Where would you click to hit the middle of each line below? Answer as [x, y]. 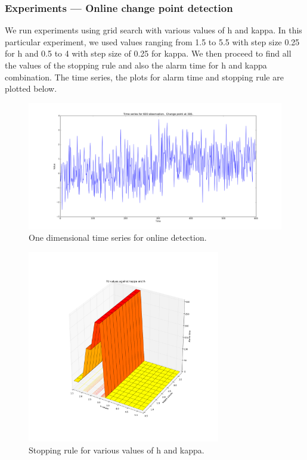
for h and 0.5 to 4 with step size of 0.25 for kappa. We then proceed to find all [148, 53]
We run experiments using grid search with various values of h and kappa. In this [153, 30]
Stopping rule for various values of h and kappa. [117, 450]
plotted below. [31, 88]
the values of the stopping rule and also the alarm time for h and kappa [136, 65]
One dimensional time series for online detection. [118, 237]
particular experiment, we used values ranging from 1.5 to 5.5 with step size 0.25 [152, 41]
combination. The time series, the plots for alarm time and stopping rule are [144, 77]
